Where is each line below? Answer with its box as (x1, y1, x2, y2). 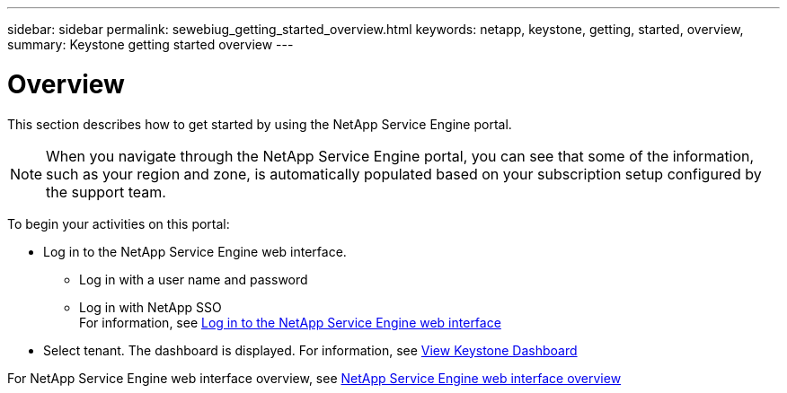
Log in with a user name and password (79, 271, 308, 287)
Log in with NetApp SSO (79, 299, 222, 315)
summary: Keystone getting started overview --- (7, 37, 294, 52)
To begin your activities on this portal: (7, 215, 230, 231)
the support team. (46, 182, 166, 201)
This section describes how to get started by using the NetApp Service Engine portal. (7, 116, 512, 132)
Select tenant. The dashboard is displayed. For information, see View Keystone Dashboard (43, 342, 578, 358)
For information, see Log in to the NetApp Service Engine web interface (79, 314, 501, 330)
